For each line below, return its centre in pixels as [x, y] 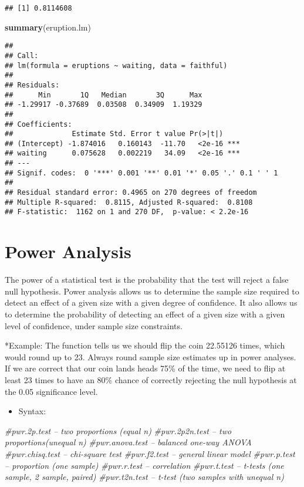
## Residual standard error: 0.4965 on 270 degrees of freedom [131, 193]
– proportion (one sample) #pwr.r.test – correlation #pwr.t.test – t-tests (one [144, 465]
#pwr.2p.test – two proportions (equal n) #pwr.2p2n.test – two [118, 430]
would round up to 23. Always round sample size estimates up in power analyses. [151, 356]
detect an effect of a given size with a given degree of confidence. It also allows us [151, 302]
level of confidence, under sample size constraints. [94, 325]
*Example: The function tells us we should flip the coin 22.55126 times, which [145, 345]
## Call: [22, 55]
